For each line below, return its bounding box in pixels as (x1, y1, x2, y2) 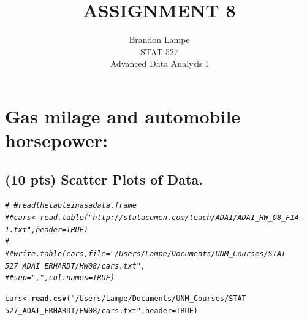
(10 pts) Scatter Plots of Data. (5, 169, 203, 188)
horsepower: (5, 128, 108, 153)
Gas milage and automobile (5, 103, 241, 128)
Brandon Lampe (129, 33, 190, 46)
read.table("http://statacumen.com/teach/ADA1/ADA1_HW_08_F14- (40, 213, 303, 223)
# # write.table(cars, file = (5, 250, 110, 259)
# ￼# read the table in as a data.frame (5, 201, 137, 210)
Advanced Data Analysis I (110, 57, 209, 70)
